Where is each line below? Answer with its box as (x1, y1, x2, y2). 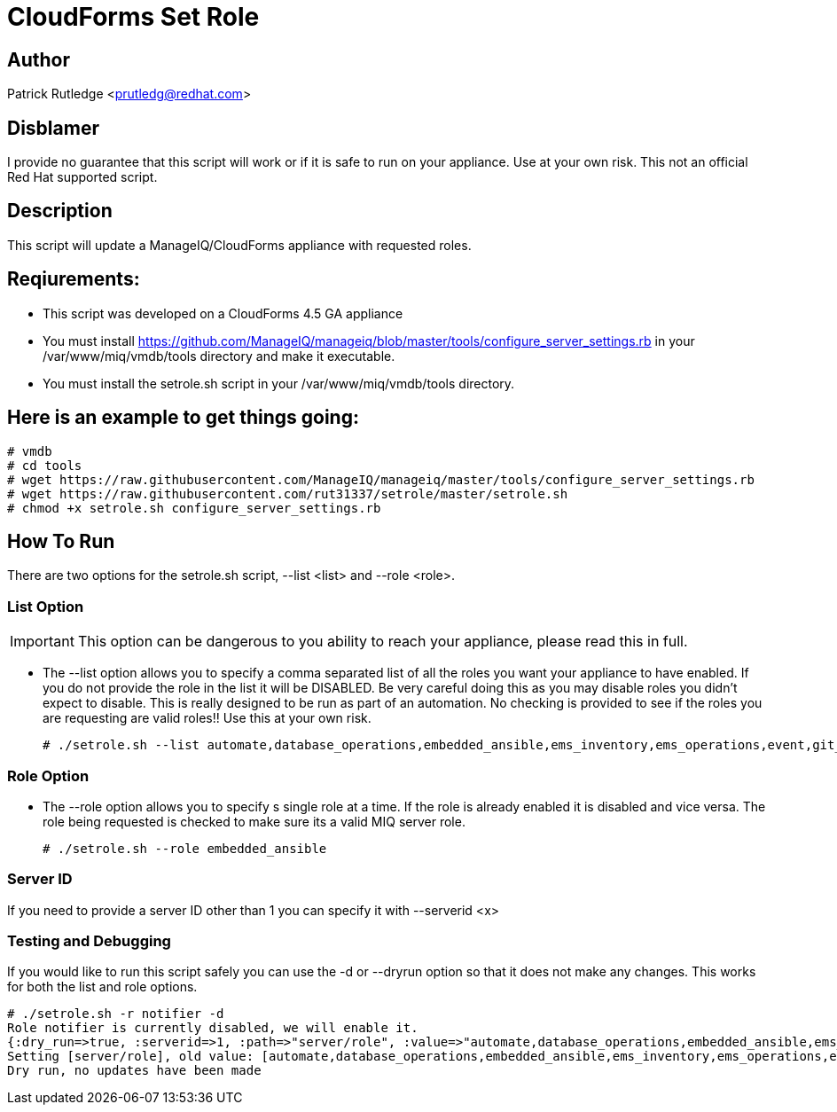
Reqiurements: (7, 268, 140, 291)
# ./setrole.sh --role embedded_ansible (43, 841, 327, 856)
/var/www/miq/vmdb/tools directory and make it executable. (43, 348, 395, 364)
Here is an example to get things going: (7, 406, 359, 429)
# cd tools (7, 458, 82, 473)
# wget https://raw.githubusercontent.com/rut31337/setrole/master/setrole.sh (7, 486, 568, 501)
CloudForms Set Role (7, 2, 260, 32)
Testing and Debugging (7, 932, 171, 951)
